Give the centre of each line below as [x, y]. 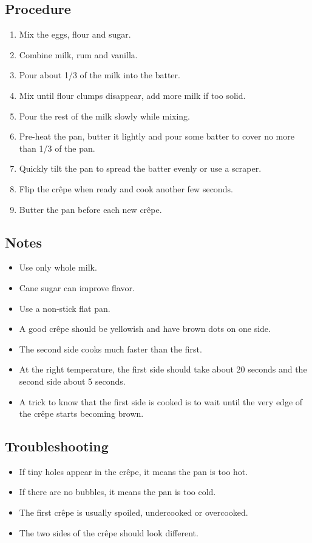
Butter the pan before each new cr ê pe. [90, 209]
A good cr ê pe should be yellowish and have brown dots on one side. [145, 329]
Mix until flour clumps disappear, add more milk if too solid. [132, 95]
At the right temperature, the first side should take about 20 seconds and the [163, 369]
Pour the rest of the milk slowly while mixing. [104, 116]
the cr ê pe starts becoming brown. [81, 413]
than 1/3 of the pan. [57, 148]
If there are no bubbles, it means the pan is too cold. [117, 492]
